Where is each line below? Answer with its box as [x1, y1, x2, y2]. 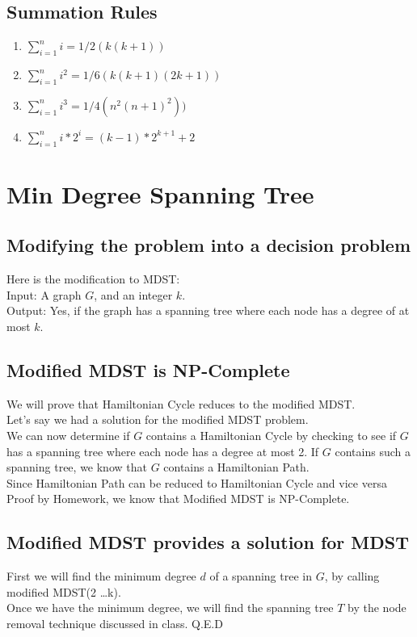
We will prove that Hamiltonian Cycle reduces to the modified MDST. [6, 395, 356, 412]
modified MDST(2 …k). [6, 583, 121, 600]
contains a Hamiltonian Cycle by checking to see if [145, 426, 397, 443]
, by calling [324, 568, 380, 585]
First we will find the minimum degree [6, 568, 196, 585]
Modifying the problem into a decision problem [6, 233, 411, 258]
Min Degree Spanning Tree [6, 177, 314, 210]
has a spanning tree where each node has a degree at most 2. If [6, 442, 319, 459]
